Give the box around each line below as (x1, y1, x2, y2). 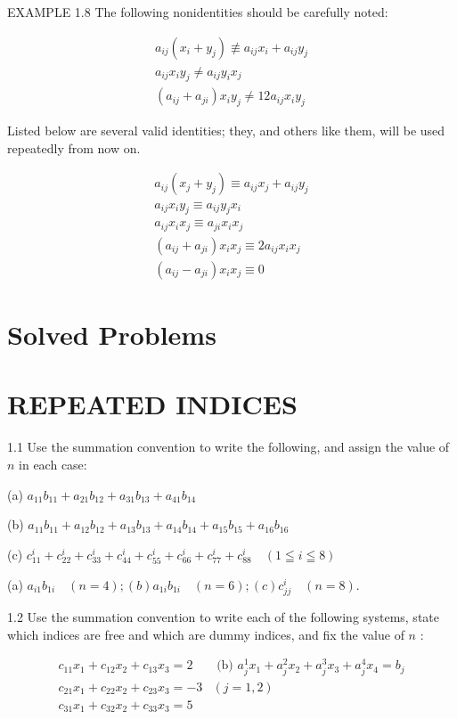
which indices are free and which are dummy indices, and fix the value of (7, 625, 404, 643)
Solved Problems (7, 316, 216, 353)
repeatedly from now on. (7, 138, 141, 157)
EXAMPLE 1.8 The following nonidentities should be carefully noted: (7, 3, 388, 20)
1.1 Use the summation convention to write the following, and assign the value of (7, 437, 450, 456)
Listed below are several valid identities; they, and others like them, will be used (7, 121, 445, 140)
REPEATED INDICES (7, 386, 298, 422)
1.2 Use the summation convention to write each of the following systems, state (7, 608, 439, 626)
